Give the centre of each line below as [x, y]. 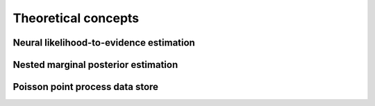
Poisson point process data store [86, 87]
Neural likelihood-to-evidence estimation [104, 43]
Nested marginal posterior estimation [95, 65]
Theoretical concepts [76, 18]
